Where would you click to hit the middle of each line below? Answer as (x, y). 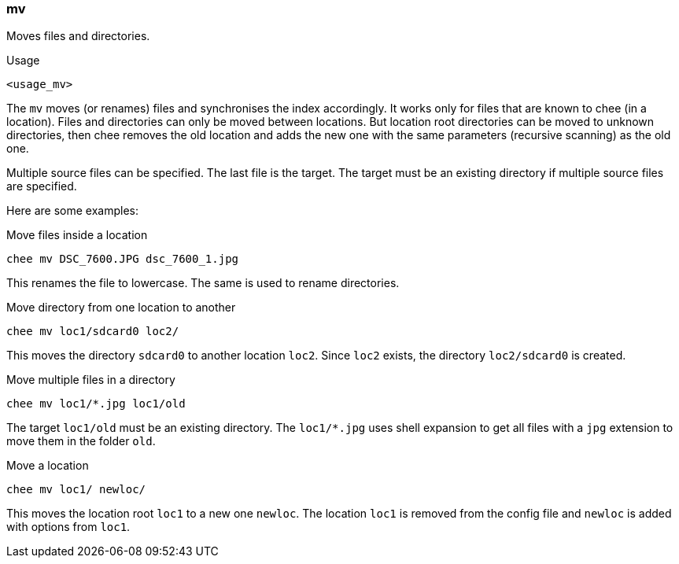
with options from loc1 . (68, 527)
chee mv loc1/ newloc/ (76, 490)
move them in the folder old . (81, 441)
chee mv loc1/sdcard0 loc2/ (93, 332)
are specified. (42, 186)
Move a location (48, 466)
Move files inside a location (77, 235)
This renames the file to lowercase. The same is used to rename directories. (203, 283)
